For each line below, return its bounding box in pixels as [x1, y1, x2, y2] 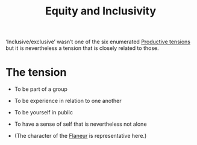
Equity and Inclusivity [45, 4, 157, 18]
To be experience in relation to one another [14, 97, 122, 105]
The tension [5, 66, 67, 79]
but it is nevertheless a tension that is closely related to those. [5, 45, 159, 52]
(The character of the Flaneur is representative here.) [14, 132, 147, 140]
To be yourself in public [14, 109, 73, 116]
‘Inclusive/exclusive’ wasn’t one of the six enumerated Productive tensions [5, 38, 191, 46]
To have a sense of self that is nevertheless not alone [14, 120, 147, 128]
